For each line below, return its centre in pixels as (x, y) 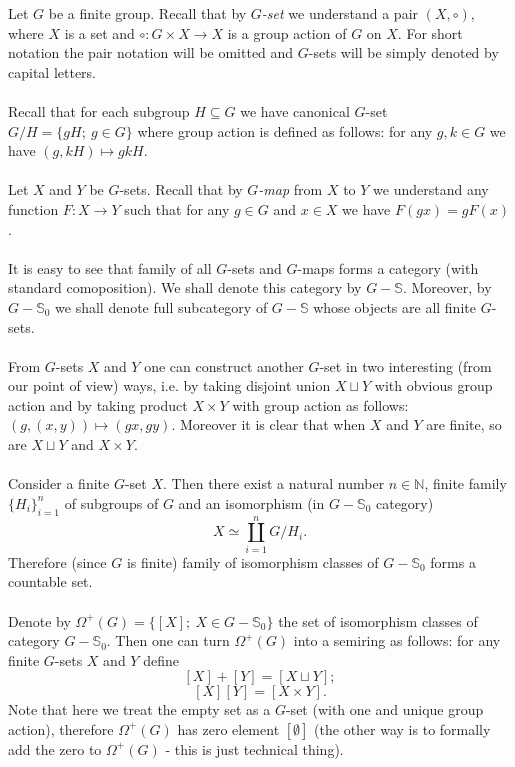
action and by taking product (98, 404)
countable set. (50, 581)
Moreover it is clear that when (272, 424)
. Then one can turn (168, 640)
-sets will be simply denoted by (403, 52)
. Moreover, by (447, 287)
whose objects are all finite (394, 306)
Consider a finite (59, 483)
